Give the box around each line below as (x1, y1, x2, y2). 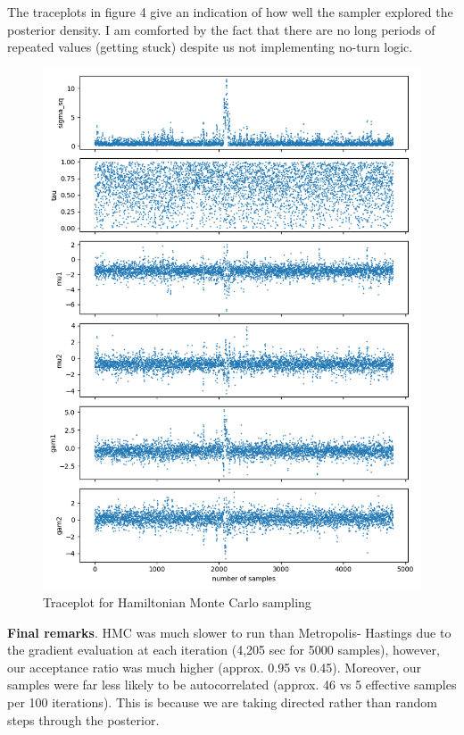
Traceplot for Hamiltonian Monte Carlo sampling (43, 592, 311, 611)
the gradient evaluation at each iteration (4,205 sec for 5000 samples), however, (7, 640, 440, 659)
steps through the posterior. (7, 710, 160, 729)
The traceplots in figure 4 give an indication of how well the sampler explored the (7, 3, 453, 21)
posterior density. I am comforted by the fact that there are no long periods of (7, 20, 435, 38)
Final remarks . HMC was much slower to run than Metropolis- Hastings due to (7, 622, 452, 641)
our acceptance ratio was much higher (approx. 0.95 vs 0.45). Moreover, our (7, 657, 421, 676)
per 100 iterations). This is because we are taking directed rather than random (7, 692, 438, 711)
